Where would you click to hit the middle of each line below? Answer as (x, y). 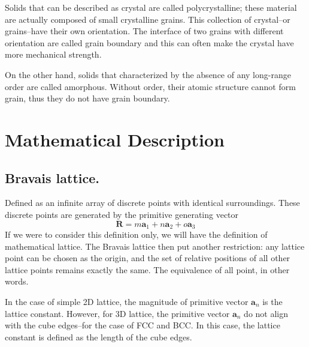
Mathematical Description (115, 139)
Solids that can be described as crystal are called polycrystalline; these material (151, 7)
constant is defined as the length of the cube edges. (99, 336)
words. (17, 281)
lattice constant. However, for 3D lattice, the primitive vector (117, 313)
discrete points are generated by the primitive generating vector (122, 214)
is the (272, 301)
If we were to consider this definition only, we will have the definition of (136, 234)
